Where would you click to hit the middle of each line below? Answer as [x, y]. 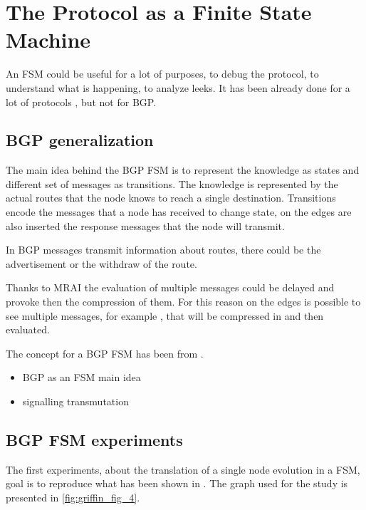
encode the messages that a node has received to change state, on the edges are [179, 212]
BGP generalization [80, 140]
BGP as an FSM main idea [82, 377]
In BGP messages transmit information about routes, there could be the [163, 250]
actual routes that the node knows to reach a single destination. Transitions [171, 198]
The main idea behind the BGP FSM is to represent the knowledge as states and [183, 170]
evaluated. [28, 329]
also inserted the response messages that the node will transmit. [145, 225]
